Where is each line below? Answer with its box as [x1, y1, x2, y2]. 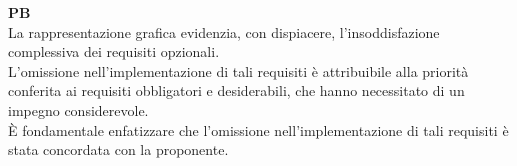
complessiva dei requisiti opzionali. [8, 41, 220, 62]
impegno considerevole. [8, 99, 149, 120]
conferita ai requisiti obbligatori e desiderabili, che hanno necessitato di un [8, 80, 465, 101]
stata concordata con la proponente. [8, 139, 229, 160]
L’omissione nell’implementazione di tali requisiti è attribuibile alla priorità [8, 60, 469, 81]
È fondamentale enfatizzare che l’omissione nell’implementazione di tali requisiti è [8, 119, 509, 140]
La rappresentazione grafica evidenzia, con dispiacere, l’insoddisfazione [8, 21, 440, 42]
